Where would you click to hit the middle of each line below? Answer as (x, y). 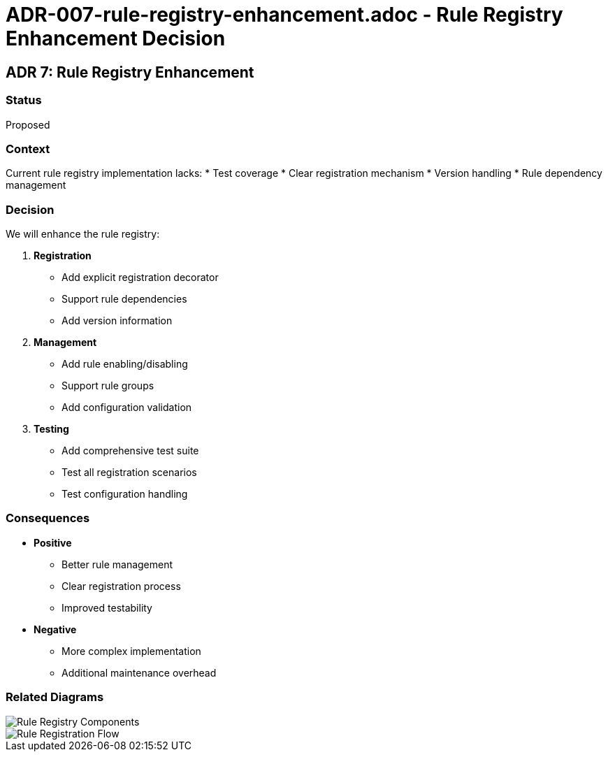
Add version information (117, 321)
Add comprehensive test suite (130, 451)
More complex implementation (131, 651)
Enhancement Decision (116, 38)
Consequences (48, 518)
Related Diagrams (55, 697)
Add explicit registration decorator (140, 277)
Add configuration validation (127, 408)
